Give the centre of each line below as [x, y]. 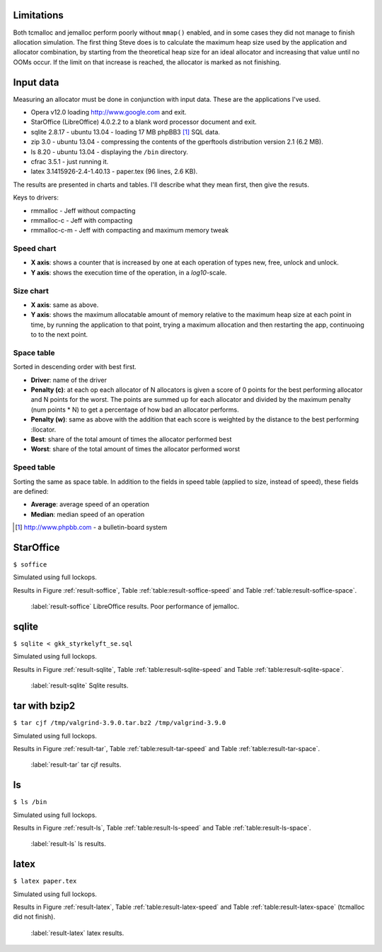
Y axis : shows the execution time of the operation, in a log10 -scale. [129, 272]
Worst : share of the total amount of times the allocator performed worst [135, 449]
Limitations [38, 15]
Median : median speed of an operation [88, 514]
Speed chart [35, 249]
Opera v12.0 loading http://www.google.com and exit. [109, 112]
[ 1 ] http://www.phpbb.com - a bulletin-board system [91, 528]
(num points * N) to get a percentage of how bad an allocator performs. [135, 410]
